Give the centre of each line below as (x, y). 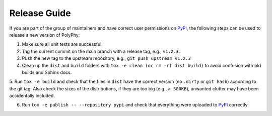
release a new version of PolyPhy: (45, 35)
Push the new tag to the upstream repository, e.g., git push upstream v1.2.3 (106, 58)
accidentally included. (32, 96)
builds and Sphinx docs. (47, 72)
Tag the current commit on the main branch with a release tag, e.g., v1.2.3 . (101, 51)
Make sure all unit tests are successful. (62, 44)
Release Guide (40, 13)
